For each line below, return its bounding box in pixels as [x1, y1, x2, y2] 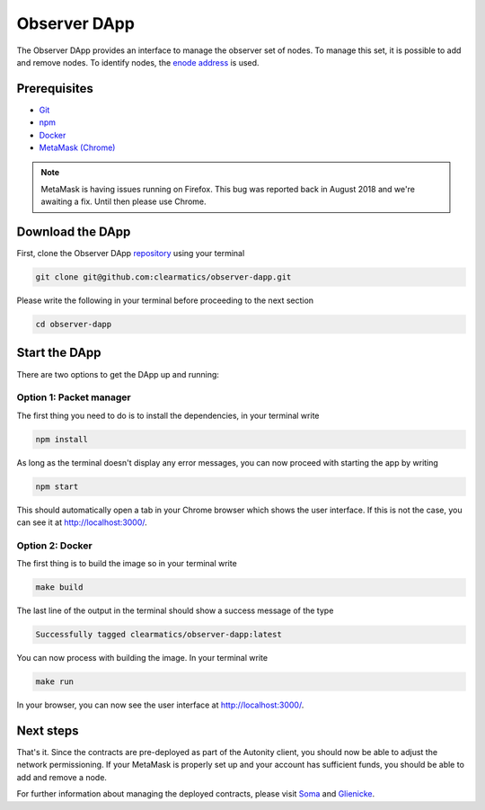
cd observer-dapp [35, 319, 112, 330]
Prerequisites [16, 81, 93, 96]
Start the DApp [16, 345, 102, 360]
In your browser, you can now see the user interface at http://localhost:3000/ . [16, 699, 304, 710]
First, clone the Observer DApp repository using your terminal [16, 248, 245, 259]
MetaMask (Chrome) [39, 142, 116, 153]
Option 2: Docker [16, 539, 93, 552]
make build [35, 583, 84, 592]
